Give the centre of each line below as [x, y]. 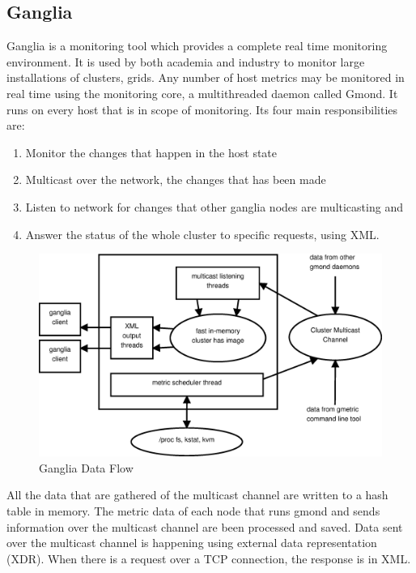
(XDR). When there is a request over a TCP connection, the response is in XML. [209, 558]
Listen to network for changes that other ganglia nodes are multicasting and [214, 206]
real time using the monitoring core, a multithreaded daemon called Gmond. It [202, 93]
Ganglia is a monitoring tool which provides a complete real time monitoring [197, 46]
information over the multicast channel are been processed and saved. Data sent [205, 526]
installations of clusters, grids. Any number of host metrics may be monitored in [206, 77]
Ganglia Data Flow [86, 467]
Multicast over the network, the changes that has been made [176, 180]
